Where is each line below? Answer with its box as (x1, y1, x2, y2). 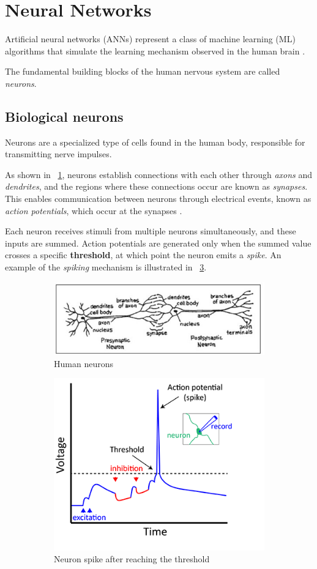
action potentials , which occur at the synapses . (5, 204, 182, 217)
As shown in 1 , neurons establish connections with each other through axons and (5, 168, 313, 180)
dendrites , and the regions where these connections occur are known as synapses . (5, 180, 308, 193)
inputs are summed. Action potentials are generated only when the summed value (5, 236, 311, 249)
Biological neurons (5, 106, 124, 125)
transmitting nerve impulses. (5, 147, 112, 160)
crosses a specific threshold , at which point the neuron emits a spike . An (5, 248, 282, 261)
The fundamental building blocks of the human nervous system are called (5, 65, 280, 78)
